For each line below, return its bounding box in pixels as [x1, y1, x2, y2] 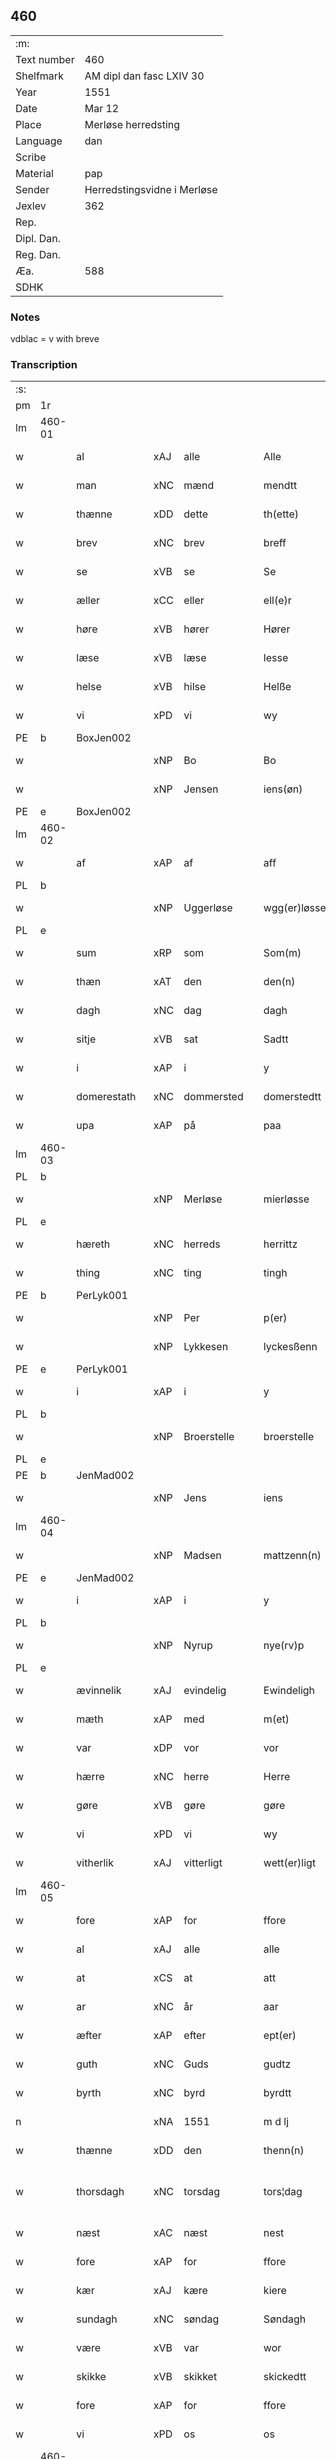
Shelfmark [15, 69, 64, 83]
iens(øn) [263, 782, 303, 796]
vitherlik [76, 1856, 115, 1870]
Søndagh [263, 2312, 307, 2326]
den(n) [263, 975, 296, 989]
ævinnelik [76, 1684, 122, 1698]
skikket [183, 2370, 218, 2384]
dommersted [183, 1090, 244, 1104]
